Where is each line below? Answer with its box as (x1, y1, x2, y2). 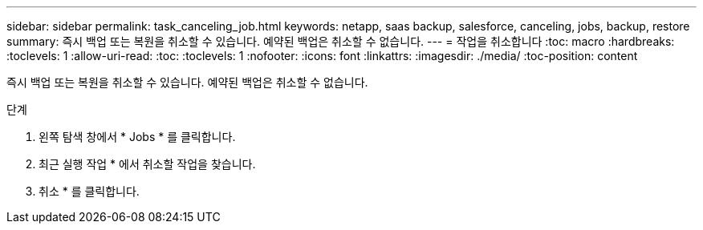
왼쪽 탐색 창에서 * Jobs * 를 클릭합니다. (39, 130, 236, 143)
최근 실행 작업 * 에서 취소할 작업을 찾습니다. (39, 157, 256, 171)
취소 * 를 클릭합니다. (39, 184, 140, 198)
